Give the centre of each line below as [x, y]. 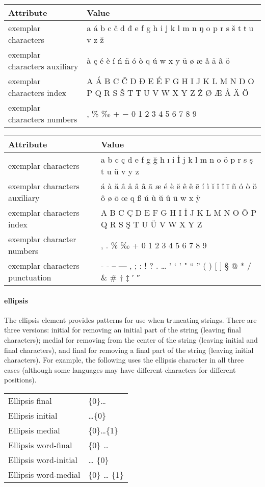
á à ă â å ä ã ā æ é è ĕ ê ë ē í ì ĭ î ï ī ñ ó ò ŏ [179, 186]
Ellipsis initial [33, 415]
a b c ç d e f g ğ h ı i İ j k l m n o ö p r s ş [177, 159]
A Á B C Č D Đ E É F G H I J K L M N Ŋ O [170, 81]
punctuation [30, 277]
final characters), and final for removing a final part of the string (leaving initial [129, 350]
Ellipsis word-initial [43, 459]
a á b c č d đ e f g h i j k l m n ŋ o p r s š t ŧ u [170, 28]
